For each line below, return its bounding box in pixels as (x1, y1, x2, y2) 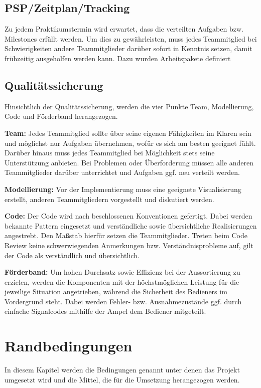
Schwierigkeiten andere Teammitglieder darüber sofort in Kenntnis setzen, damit (5, 43, 252, 54)
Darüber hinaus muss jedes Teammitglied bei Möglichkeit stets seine (5, 147, 215, 158)
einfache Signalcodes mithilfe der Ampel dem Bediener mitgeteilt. (5, 306, 206, 316)
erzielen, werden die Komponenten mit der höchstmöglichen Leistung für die (5, 276, 239, 287)
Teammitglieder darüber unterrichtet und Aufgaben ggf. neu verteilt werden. (5, 167, 240, 177)
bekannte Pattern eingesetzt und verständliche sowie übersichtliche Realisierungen (5, 220, 257, 231)
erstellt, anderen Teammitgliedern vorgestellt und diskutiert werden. (5, 193, 214, 204)
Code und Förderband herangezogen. (5, 111, 118, 121)
